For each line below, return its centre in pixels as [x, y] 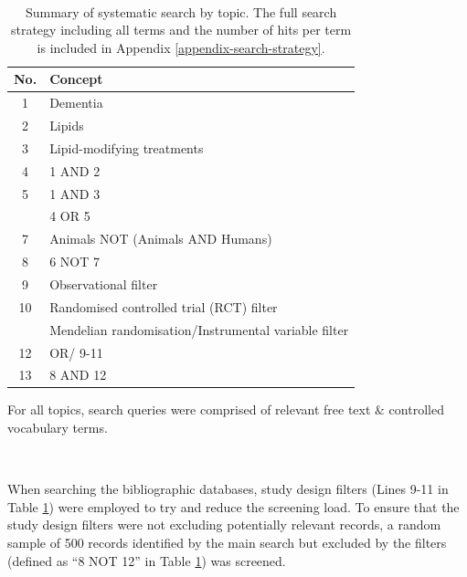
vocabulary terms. [58, 428]
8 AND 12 [78, 375]
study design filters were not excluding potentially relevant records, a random [224, 525]
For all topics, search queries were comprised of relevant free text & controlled [226, 409]
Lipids [67, 126]
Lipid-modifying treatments [127, 147]
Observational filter [104, 283]
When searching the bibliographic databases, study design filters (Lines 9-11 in [228, 489]
